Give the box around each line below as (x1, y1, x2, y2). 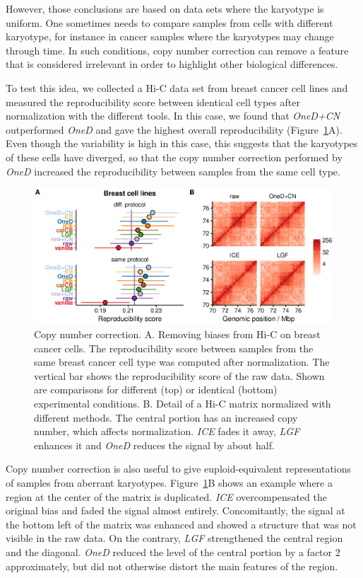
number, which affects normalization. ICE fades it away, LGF (34, 424, 300, 439)
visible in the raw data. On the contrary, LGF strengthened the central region (6, 531, 343, 545)
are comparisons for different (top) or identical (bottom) (34, 382, 278, 397)
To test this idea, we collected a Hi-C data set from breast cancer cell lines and (6, 80, 348, 95)
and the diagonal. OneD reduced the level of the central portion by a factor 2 (6, 544, 340, 559)
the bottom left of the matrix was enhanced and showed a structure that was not (6, 516, 357, 531)
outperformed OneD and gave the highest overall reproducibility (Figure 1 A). (6, 122, 343, 137)
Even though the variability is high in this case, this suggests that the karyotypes (6, 136, 358, 151)
